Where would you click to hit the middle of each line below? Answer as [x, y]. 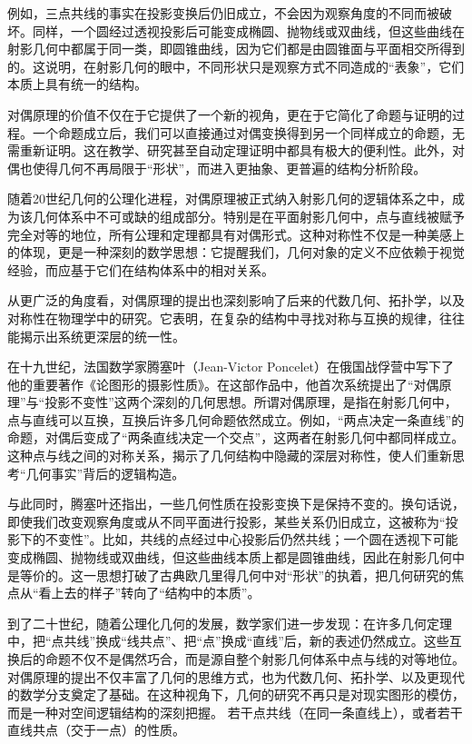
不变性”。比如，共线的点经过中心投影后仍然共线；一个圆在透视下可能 [251, 539]
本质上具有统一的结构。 [77, 84]
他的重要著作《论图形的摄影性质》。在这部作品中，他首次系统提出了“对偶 [223, 384]
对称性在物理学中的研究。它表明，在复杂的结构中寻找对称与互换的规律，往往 [236, 317]
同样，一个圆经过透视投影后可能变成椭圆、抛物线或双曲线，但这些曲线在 [248, 30]
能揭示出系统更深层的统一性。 [96, 336]
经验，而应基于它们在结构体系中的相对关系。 [141, 269]
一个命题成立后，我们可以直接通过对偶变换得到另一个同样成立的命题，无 [248, 132]
